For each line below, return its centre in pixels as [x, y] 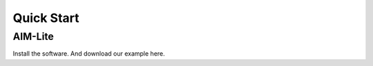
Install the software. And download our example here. [89, 54]
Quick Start [46, 18]
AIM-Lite [34, 36]
